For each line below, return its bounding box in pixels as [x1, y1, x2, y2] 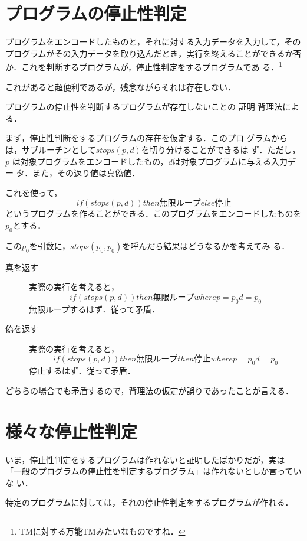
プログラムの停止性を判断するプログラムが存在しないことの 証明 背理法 [5, 100, 283, 113]
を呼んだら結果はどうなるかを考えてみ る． [122, 239, 290, 252]
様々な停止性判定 [5, 419, 138, 443]
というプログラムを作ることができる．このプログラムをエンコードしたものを [5, 207, 302, 220]
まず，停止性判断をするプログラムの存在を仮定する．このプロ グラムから [5, 132, 288, 144]
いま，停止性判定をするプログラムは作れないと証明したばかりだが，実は [5, 453, 285, 465]
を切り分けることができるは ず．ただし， [141, 143, 301, 155]
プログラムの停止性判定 [5, 1, 187, 25]
